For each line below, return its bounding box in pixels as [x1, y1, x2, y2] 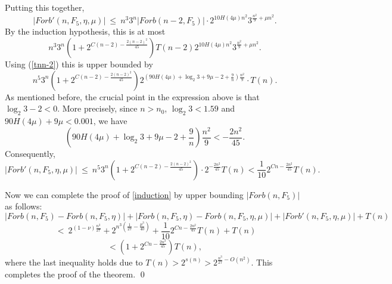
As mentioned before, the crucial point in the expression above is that [5, 90, 260, 103]
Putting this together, [5, 1, 85, 13]
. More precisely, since [57, 102, 138, 115]
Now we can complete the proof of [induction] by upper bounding [5, 188, 244, 200]
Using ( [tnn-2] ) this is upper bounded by [5, 58, 153, 70]
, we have [93, 115, 127, 127]
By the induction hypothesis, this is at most [5, 25, 166, 38]
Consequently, [5, 147, 55, 160]
